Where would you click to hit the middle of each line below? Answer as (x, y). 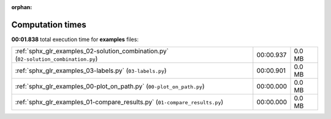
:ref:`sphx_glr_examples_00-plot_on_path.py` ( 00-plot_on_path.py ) (110, 86)
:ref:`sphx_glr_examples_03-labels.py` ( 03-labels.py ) (91, 71)
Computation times (49, 25)
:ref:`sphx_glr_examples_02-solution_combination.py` (92, 51)
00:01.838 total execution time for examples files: (75, 39)
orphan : (22, 7)
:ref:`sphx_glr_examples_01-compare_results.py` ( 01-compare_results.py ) (119, 102)
